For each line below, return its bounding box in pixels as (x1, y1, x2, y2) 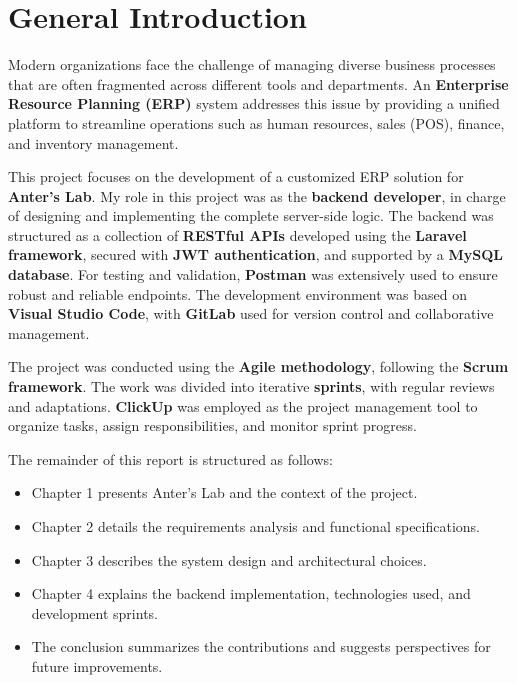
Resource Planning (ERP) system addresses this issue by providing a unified (8, 93, 500, 114)
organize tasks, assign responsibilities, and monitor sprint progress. (8, 415, 417, 436)
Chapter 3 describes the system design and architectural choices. (31, 549, 427, 570)
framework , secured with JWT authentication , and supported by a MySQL (8, 244, 503, 265)
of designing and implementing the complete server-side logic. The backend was (8, 205, 494, 226)
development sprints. (31, 602, 158, 623)
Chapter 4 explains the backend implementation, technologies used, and (31, 583, 471, 604)
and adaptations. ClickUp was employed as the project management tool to (8, 395, 478, 416)
